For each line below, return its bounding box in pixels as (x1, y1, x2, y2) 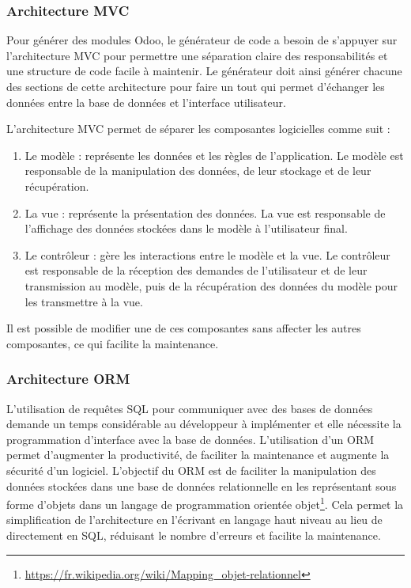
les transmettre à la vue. (25, 293, 143, 309)
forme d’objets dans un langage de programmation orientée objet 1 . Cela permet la (6, 494, 404, 512)
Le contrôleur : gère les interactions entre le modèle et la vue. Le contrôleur (25, 246, 390, 263)
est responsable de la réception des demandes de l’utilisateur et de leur (25, 262, 368, 279)
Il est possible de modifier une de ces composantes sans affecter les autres (6, 320, 361, 336)
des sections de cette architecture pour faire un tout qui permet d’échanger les (6, 78, 385, 94)
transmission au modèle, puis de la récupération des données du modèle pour (25, 277, 398, 294)
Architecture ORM (6, 369, 130, 389)
